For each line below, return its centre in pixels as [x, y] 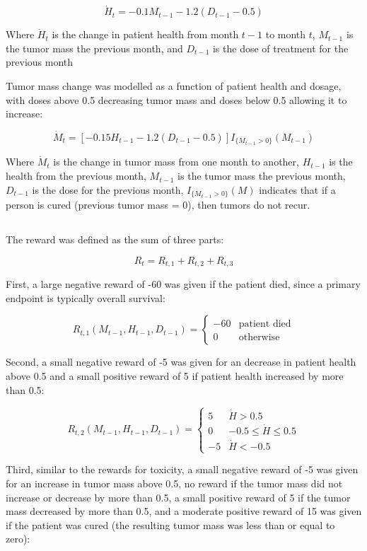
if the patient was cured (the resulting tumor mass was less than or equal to [170, 524]
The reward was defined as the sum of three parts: [115, 239]
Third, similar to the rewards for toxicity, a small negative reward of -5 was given [182, 469]
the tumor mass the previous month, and [94, 48]
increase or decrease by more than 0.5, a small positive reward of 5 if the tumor [178, 497]
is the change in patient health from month [145, 34]
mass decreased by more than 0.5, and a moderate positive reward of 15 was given [184, 511]
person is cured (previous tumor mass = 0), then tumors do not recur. [158, 205]
